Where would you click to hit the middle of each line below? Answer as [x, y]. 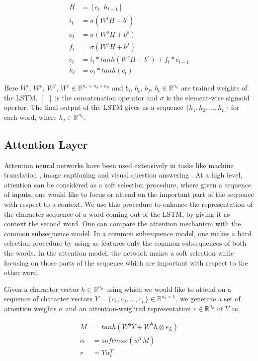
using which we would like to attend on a [169, 289]
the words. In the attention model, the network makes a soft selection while [119, 252]
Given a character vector [42, 289]
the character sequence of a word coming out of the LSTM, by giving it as [117, 214]
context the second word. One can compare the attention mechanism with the [123, 224]
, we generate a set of [208, 299]
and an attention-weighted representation [128, 308]
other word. [22, 272]
